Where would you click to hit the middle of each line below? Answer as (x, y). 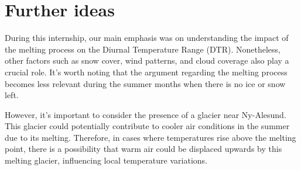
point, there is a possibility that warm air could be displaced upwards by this (143, 149)
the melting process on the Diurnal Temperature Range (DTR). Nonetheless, (143, 49)
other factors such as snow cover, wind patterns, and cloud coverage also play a (147, 60)
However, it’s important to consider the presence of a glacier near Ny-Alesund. (146, 114)
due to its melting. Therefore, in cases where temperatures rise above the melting (150, 137)
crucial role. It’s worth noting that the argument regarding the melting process (146, 72)
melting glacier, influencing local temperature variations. (106, 160)
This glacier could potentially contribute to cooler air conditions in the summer (147, 126)
